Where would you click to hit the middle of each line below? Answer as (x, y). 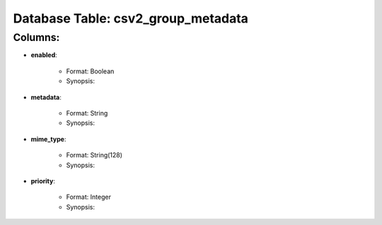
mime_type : (48, 139)
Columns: (36, 37)
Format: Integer (88, 197)
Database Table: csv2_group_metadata (131, 18)
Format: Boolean (90, 71)
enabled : (44, 55)
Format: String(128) (94, 155)
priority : (43, 181)
